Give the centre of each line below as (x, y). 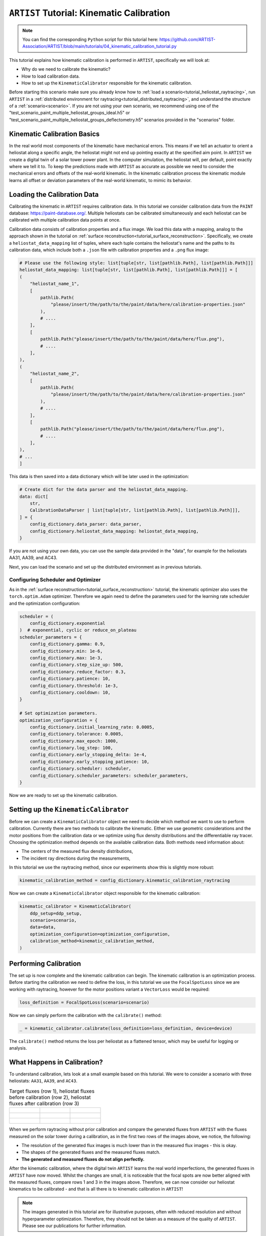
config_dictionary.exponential (67, 623)
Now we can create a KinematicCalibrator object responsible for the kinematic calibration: (105, 893)
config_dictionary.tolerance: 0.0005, (77, 734)
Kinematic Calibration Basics (54, 134)
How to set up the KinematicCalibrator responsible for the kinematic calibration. (107, 83)
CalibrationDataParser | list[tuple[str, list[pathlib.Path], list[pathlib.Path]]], (135, 510)
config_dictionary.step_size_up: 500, (77, 665)
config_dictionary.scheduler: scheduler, (81, 769)
